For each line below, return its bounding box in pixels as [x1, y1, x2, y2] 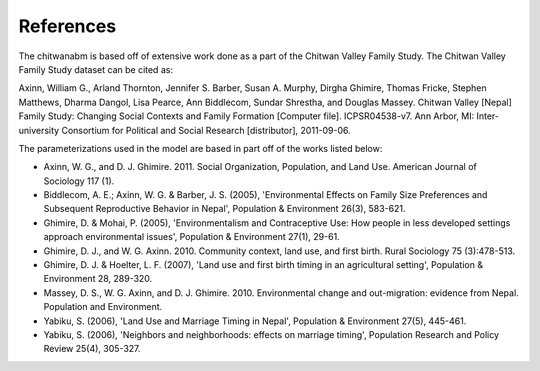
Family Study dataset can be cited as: [18, 63, 174, 75]
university [18, 124, 60, 136]
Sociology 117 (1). [43, 175, 115, 187]
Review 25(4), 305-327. [43, 343, 141, 355]
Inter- [476, 110, 500, 122]
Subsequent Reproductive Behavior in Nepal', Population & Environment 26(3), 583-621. [43, 203, 406, 215]
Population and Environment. [43, 301, 163, 313]
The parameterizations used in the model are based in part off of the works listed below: [18, 142, 383, 154]
